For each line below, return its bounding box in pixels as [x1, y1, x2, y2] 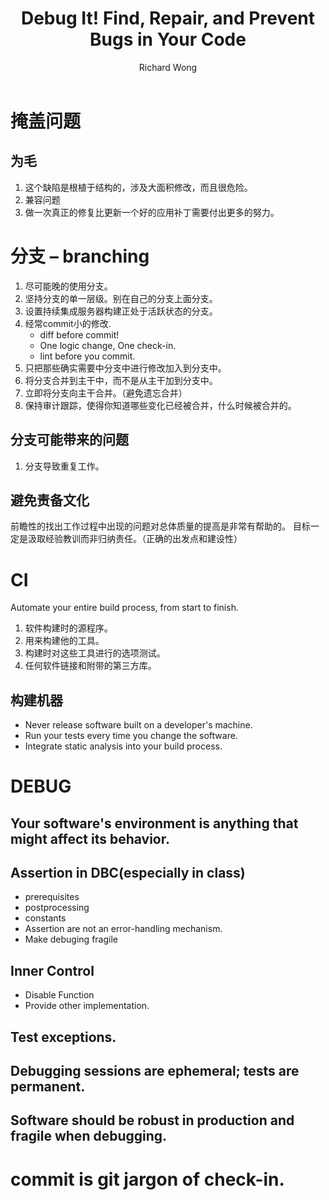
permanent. [10, 1078, 86, 1096]
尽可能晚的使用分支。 [24, 280, 113, 292]
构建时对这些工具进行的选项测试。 [24, 647, 166, 659]
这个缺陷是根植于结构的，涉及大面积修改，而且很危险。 [24, 181, 253, 193]
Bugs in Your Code [89, 28, 247, 51]
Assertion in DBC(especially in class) [10, 865, 246, 882]
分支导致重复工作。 [24, 460, 105, 472]
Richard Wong [138, 61, 198, 73]
